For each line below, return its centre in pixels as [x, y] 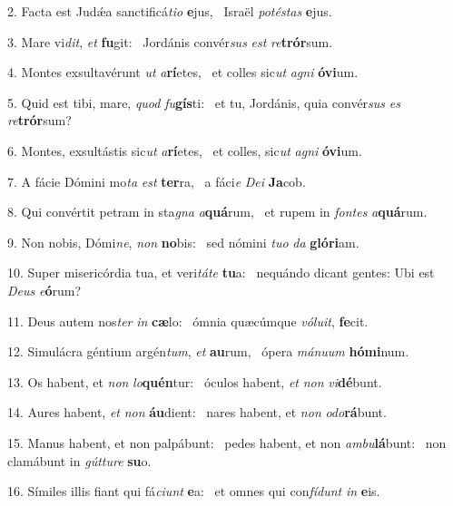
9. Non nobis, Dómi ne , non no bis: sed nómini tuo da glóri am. [183, 242]
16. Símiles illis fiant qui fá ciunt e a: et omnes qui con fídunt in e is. [194, 491]
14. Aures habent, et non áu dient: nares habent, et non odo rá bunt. [197, 412]
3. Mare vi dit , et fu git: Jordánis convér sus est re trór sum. [170, 41]
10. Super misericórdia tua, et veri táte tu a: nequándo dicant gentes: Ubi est [221, 272]
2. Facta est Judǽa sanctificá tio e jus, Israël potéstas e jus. [170, 11]
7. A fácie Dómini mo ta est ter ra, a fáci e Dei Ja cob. [157, 181]
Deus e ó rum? [44, 290]
